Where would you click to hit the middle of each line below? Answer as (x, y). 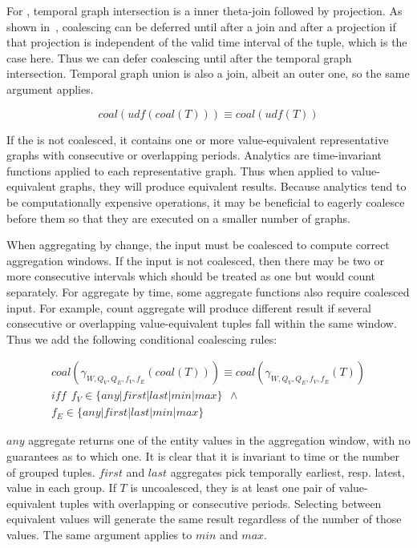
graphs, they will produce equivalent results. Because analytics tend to (233, 186)
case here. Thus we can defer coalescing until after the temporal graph (179, 57)
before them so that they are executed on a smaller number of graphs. (178, 218)
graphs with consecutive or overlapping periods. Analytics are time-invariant (194, 155)
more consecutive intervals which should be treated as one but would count (191, 276)
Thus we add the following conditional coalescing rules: (142, 338)
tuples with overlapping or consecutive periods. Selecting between (221, 503)
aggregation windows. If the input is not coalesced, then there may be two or (195, 260)
